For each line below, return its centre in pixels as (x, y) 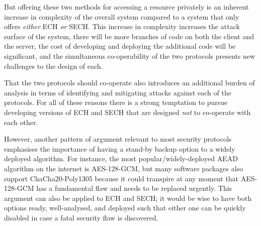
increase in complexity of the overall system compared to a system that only (122, 16)
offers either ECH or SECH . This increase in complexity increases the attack (122, 26)
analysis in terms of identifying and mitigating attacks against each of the (118, 92)
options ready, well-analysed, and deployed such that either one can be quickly (125, 208)
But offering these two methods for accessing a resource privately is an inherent (126, 7)
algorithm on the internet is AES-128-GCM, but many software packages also (124, 168)
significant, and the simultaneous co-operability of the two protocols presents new (130, 55)
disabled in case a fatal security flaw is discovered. (81, 217)
